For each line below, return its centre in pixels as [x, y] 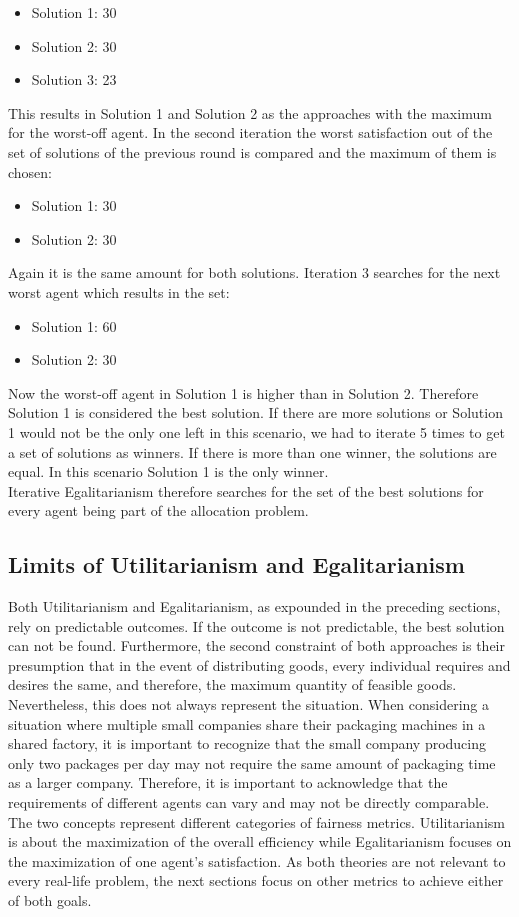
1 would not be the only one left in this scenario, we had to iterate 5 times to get [256, 431]
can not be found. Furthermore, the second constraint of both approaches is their [256, 645]
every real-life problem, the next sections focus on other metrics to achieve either [256, 880]
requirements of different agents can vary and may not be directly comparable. [249, 802]
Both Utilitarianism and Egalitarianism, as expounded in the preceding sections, [254, 606]
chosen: [30, 171]
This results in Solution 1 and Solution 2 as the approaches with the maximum [250, 112]
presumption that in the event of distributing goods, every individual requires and [259, 664]
